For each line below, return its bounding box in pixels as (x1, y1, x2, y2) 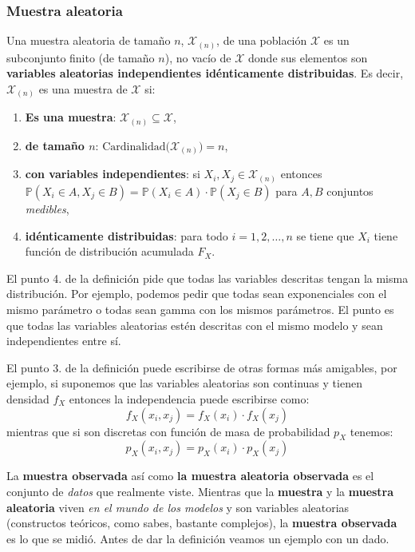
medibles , (25, 200, 69, 216)
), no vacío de (164, 49, 231, 66)
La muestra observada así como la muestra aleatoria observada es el (6, 467, 374, 484)
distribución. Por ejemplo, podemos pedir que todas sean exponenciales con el (6, 285, 387, 302)
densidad (6, 390, 49, 407)
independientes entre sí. (6, 332, 121, 349)
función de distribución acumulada (25, 243, 194, 260)
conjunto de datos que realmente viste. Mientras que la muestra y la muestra (6, 483, 394, 499)
